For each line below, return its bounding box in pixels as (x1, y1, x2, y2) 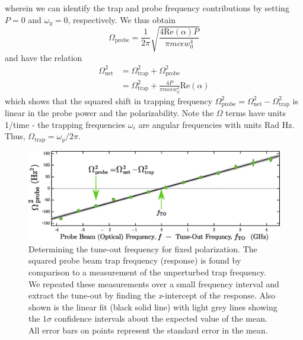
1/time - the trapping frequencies (5, 118, 126, 130)
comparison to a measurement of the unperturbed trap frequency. (28, 266, 266, 278)
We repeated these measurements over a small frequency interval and (28, 277, 279, 290)
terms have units (225, 107, 286, 119)
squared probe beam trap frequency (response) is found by (28, 254, 241, 267)
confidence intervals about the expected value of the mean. (54, 312, 267, 325)
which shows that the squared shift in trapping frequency (5, 94, 213, 107)
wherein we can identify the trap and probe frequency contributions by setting (5, 2, 289, 14)
